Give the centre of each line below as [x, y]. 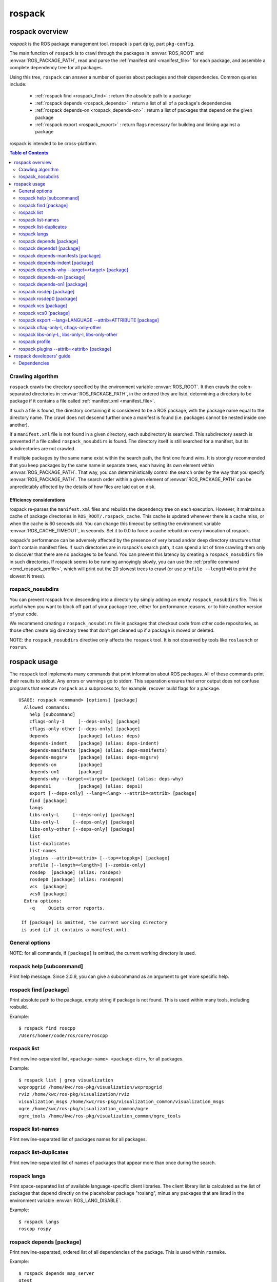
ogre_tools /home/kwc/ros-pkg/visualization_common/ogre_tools [100, 1116]
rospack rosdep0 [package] [48, 298]
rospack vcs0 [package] [44, 313]
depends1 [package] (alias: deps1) [86, 786]
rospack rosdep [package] [46, 291]
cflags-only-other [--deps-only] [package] [85, 729]
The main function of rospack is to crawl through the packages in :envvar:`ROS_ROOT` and [106, 53]
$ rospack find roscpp [47, 1028]
